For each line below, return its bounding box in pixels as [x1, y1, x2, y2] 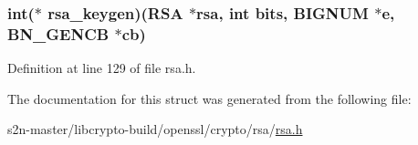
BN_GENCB [7, 22, 110, 45]
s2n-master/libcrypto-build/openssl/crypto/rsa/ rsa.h [7, 119, 303, 139]
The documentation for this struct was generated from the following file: [7, 88, 412, 108]
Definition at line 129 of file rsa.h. [7, 58, 196, 78]
